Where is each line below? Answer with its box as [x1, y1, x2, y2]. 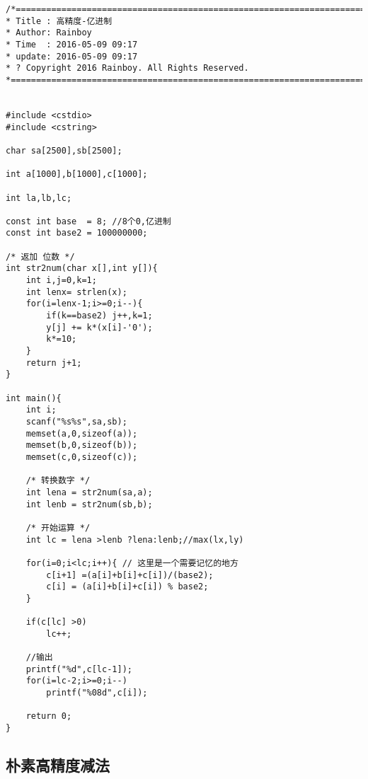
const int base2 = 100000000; [6, 228, 148, 238]
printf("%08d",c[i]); [46, 688, 148, 698]
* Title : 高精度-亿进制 [6, 16, 113, 26]
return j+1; [25, 357, 82, 368]
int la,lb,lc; [6, 192, 72, 203]
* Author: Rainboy [6, 28, 92, 38]
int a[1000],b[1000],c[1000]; [6, 169, 148, 180]
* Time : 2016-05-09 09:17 [6, 39, 138, 50]
